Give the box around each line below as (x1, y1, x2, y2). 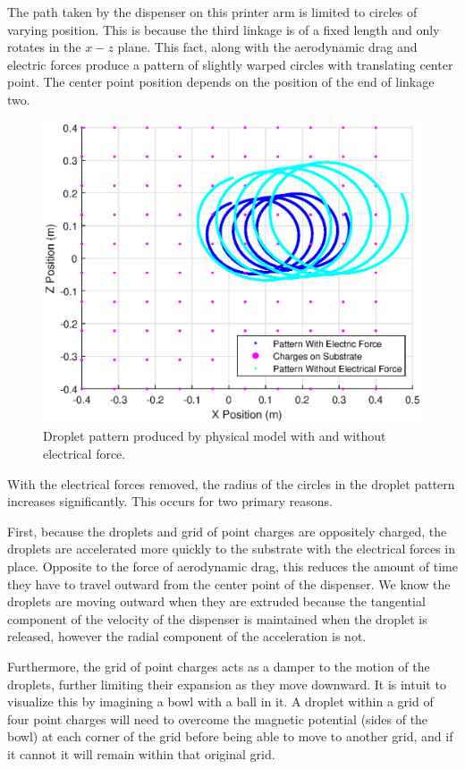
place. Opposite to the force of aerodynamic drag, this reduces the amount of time (7, 557, 458, 575)
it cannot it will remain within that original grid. (7, 744, 275, 763)
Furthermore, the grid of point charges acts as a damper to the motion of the (7, 656, 430, 675)
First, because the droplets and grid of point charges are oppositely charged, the (7, 521, 447, 540)
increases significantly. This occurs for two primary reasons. (7, 492, 333, 511)
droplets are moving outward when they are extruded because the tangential (7, 592, 426, 611)
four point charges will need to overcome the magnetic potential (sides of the (7, 709, 428, 728)
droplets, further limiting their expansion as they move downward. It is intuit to (7, 674, 446, 693)
